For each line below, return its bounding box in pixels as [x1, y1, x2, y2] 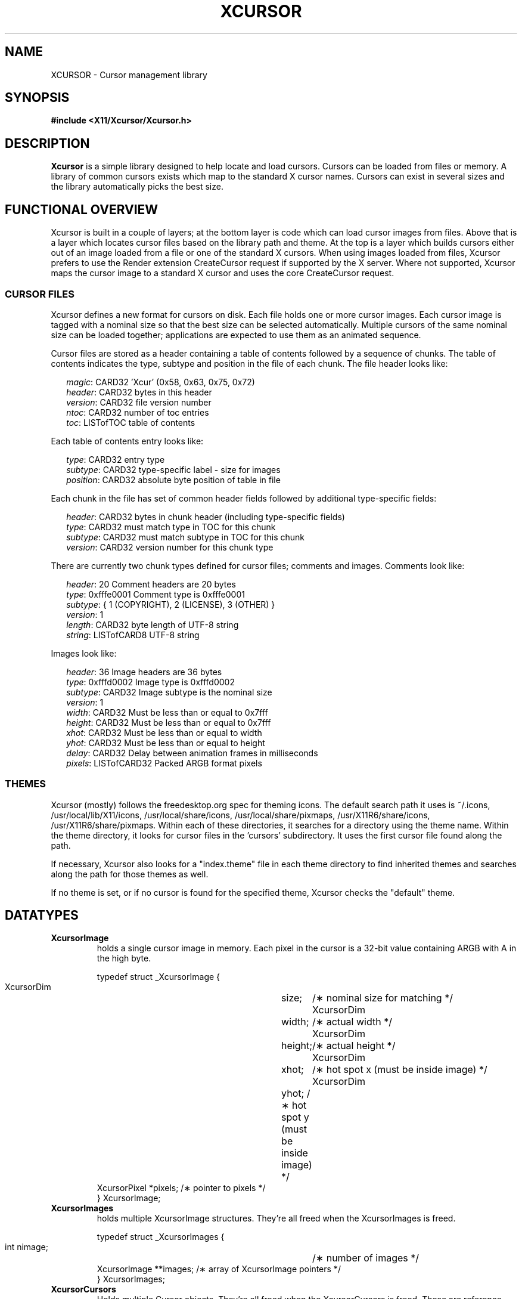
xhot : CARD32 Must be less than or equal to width [66, 727, 262, 738]
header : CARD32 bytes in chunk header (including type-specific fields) [66, 511, 345, 522]
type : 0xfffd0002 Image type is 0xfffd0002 [66, 676, 235, 687]
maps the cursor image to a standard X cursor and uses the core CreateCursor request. [51, 268, 394, 279]
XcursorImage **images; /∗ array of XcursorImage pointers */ [97, 1264, 341, 1275]
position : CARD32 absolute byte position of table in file [66, 474, 281, 485]
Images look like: [51, 648, 117, 658]
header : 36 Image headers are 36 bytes [66, 666, 222, 677]
